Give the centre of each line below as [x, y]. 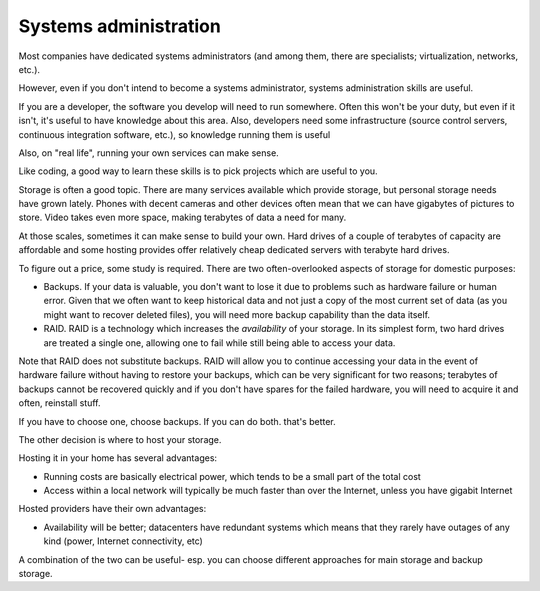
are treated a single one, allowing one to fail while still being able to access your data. [219, 342]
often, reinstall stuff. [59, 403]
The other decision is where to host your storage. [120, 439]
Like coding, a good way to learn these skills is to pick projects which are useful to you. [198, 171]
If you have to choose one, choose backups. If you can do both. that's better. [177, 421]
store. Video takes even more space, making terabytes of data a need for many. [182, 217]
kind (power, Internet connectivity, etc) [123, 541]
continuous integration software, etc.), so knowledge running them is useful [174, 134]
